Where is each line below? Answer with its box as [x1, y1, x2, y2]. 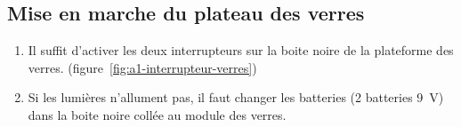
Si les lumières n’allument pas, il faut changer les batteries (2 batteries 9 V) [28, 88, 444, 107]
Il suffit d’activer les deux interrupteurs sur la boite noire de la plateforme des [28, 41, 454, 60]
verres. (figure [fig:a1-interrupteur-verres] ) [28, 58, 257, 76]
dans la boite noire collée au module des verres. [28, 105, 287, 123]
